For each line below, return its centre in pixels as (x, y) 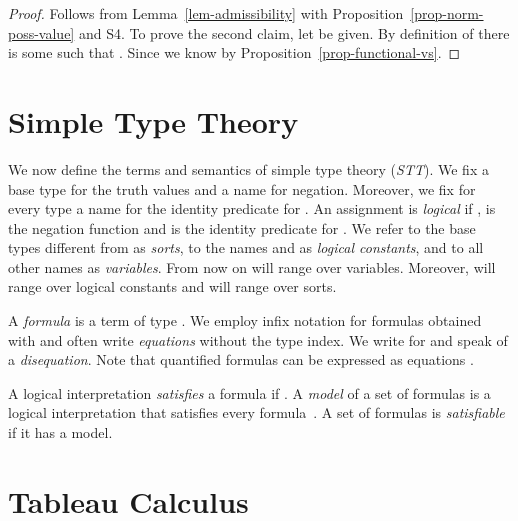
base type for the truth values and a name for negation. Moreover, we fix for (242, 188)
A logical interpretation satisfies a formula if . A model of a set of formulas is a (249, 392)
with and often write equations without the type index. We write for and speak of (258, 339)
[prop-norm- (447, 13)
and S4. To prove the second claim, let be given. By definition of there (294, 32)
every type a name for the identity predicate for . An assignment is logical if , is (252, 208)
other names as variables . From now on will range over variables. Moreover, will (252, 266)
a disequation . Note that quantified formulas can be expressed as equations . (241, 359)
